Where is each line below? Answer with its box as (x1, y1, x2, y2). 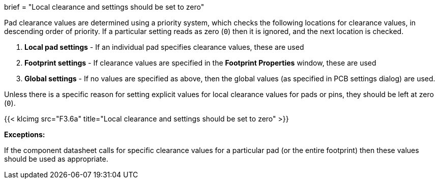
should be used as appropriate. (4, 155, 108, 163)
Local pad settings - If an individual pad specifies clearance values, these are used (24, 43, 304, 51)
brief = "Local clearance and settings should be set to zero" (4, 3, 204, 11)
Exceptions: (4, 130, 45, 139)
